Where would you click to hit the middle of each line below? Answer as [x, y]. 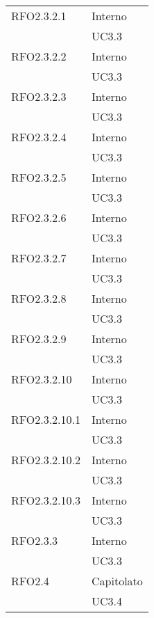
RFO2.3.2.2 [39, 56]
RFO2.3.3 [35, 540]
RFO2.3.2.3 [39, 96]
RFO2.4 [30, 581]
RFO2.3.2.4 [39, 137]
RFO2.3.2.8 [39, 298]
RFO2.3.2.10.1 [46, 419]
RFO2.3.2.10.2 [46, 460]
